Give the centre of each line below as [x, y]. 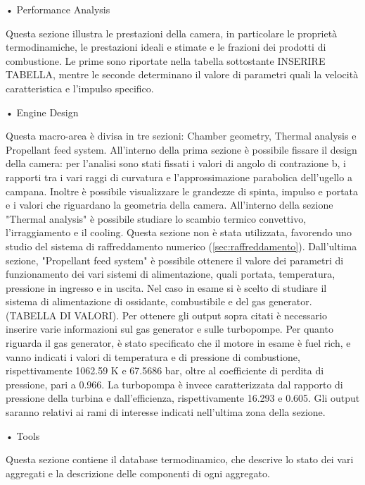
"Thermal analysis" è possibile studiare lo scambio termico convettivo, [156, 218]
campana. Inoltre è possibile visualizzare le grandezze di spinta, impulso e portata [182, 191]
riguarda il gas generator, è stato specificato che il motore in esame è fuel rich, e [178, 343]
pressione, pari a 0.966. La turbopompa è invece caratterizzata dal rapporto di [174, 384]
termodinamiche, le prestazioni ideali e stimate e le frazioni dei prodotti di [166, 47]
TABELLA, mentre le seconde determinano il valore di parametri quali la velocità [182, 74]
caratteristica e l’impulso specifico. [80, 88]
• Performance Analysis [58, 9]
